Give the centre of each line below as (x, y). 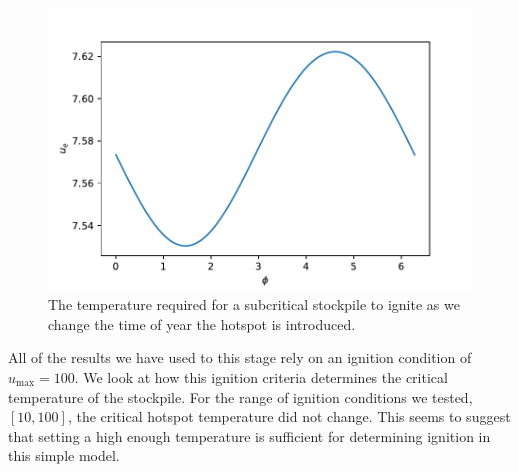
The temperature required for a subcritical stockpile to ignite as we (254, 304)
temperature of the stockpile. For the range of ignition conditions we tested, (240, 396)
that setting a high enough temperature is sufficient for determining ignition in (249, 435)
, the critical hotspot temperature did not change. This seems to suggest (289, 416)
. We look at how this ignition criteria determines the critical (261, 377)
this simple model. (64, 455)
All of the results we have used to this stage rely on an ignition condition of (240, 357)
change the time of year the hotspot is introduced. (202, 323)
